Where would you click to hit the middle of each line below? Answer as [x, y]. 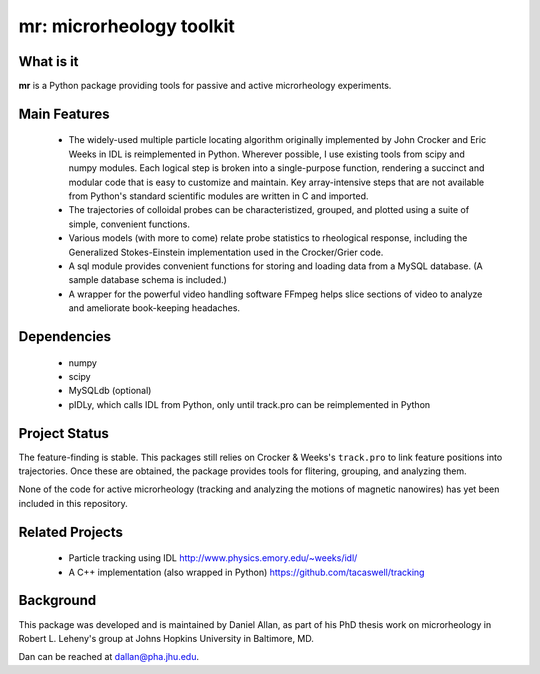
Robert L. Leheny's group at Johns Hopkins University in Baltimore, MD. [166, 638]
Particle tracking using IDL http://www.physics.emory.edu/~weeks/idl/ [213, 558]
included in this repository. [73, 503]
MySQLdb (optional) [110, 391]
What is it [48, 61]
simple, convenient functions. [129, 224]
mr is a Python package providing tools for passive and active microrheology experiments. [205, 86]
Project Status [64, 433]
